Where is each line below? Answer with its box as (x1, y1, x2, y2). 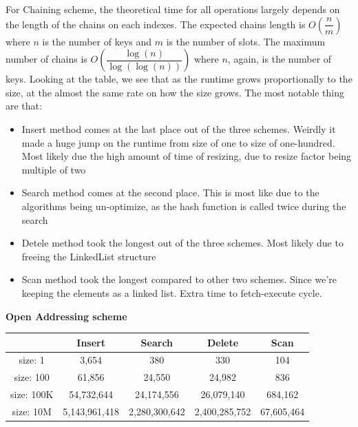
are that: (6, 98, 42, 113)
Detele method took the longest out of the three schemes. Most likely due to (21, 236, 344, 250)
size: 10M (12, 404, 52, 418)
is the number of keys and (42, 34, 152, 48)
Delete (207, 335, 239, 349)
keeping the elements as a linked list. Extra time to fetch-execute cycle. (21, 285, 322, 300)
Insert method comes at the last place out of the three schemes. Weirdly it (21, 121, 336, 136)
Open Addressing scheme (6, 309, 127, 323)
